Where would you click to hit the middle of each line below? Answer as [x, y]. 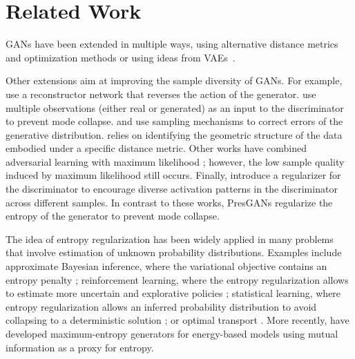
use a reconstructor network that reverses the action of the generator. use [161, 94]
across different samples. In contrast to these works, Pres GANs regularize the [169, 202]
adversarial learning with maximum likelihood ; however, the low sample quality [175, 161]
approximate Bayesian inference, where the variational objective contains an [166, 266]
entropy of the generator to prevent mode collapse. [113, 216]
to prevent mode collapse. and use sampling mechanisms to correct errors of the [174, 121]
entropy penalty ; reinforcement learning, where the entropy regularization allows [177, 279]
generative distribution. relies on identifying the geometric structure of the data [174, 134]
